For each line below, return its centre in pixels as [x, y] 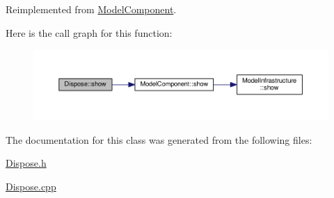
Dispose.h [26, 163]
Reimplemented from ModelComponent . [91, 9]
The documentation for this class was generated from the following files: [159, 139]
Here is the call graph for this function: [89, 32]
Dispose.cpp [31, 187]
